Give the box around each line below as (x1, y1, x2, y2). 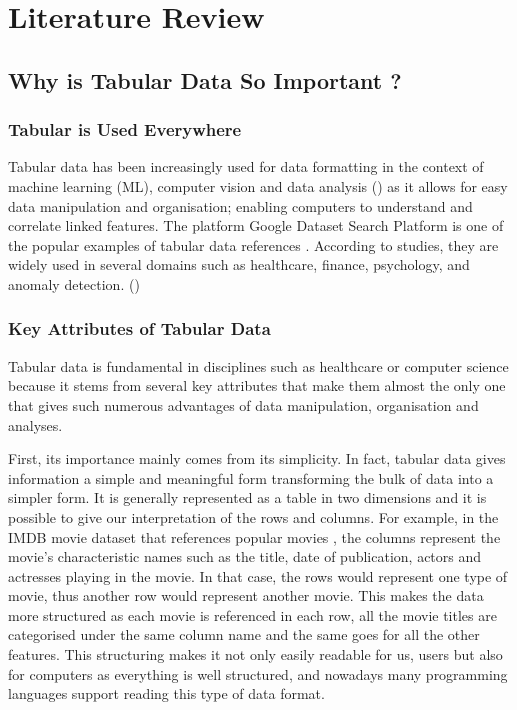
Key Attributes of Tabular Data (8, 316, 271, 341)
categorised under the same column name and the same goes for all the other (8, 624, 480, 645)
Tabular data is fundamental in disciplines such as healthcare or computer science (8, 355, 509, 376)
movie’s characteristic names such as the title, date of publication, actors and (8, 546, 482, 567)
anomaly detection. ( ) (8, 273, 140, 294)
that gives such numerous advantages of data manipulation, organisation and (8, 394, 479, 415)
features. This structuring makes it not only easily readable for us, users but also (8, 644, 503, 665)
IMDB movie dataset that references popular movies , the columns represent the (8, 526, 501, 547)
